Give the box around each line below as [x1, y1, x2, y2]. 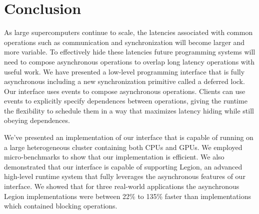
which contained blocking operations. [4, 200, 117, 211]
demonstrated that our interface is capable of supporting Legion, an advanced [4, 161, 242, 171]
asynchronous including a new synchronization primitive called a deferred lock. [4, 76, 245, 86]
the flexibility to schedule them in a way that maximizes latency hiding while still [4, 105, 254, 115]
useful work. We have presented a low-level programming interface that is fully [4, 66, 245, 76]
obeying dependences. [4, 115, 70, 125]
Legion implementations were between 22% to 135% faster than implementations [4, 190, 251, 201]
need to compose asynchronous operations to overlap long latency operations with [4, 56, 255, 66]
